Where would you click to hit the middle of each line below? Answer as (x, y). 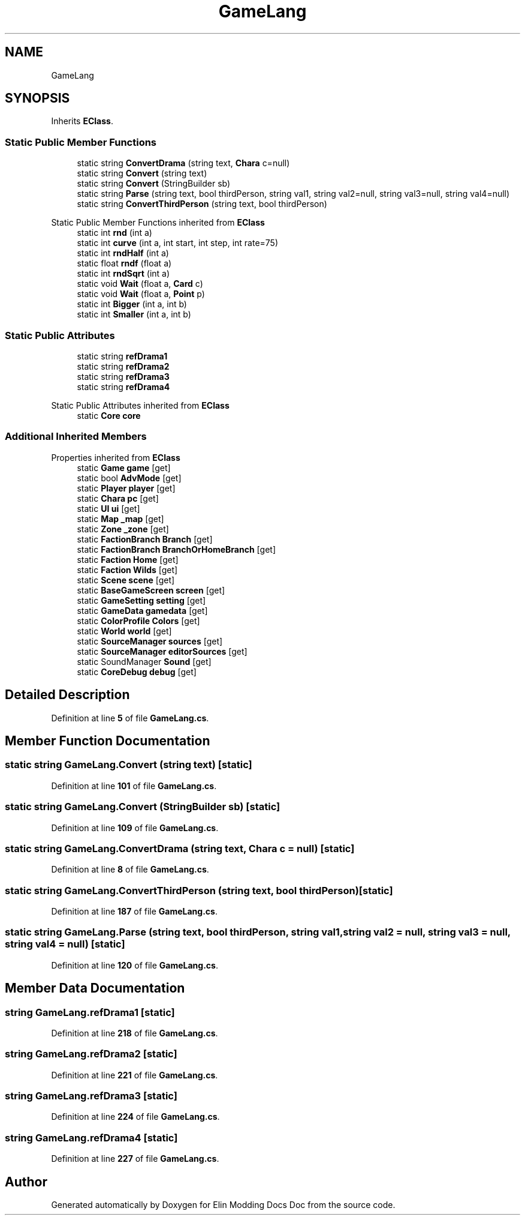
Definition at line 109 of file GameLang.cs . (135, 828)
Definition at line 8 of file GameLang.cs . (130, 870)
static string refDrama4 (123, 386)
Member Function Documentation (108, 741)
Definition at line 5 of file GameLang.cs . (130, 718)
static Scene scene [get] (126, 580)
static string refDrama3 (123, 376)
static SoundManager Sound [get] (144, 661)
